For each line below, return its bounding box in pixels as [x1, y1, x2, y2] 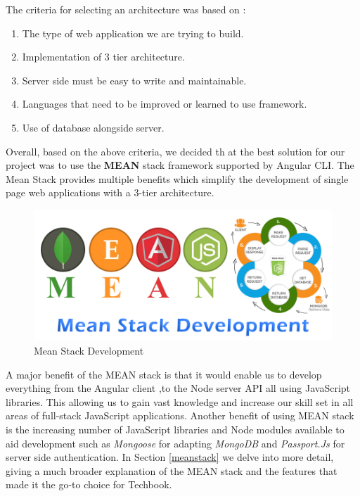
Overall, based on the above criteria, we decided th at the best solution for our [6, 144, 345, 158]
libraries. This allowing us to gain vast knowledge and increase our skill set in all [6, 394, 354, 409]
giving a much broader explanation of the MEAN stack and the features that [6, 463, 337, 478]
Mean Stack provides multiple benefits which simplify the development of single [6, 171, 349, 186]
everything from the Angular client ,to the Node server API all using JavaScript [6, 381, 351, 395]
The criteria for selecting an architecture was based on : [6, 2, 246, 16]
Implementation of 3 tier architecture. [22, 49, 185, 64]
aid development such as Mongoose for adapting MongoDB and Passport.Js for [6, 435, 345, 450]
